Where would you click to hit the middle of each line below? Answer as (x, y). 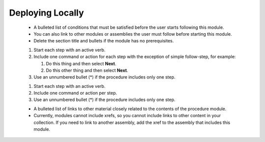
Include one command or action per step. (75, 93)
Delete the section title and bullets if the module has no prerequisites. (104, 41)
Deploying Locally (47, 13)
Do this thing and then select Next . (81, 63)
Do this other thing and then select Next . (87, 70)
